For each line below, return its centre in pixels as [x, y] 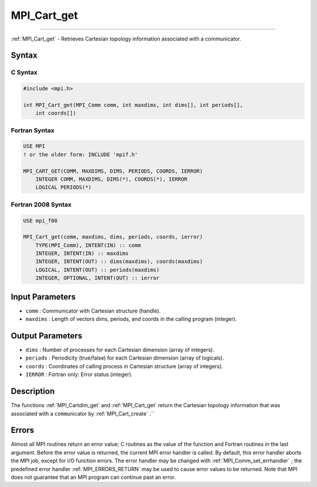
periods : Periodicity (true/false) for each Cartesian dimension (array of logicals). [125, 358]
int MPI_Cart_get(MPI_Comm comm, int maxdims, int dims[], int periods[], [133, 105]
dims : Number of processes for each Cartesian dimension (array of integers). [120, 350]
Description [33, 392]
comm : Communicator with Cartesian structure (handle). [93, 311]
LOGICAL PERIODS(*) [64, 187]
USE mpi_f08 [41, 221]
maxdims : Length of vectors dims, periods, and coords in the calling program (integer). [131, 319]
